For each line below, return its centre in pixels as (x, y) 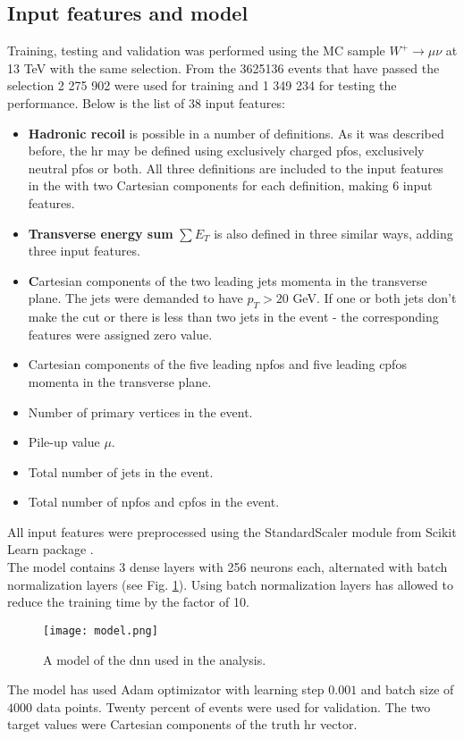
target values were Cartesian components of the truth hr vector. (182, 724)
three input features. (84, 251)
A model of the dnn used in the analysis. (155, 659)
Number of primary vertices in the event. (140, 411)
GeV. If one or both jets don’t (375, 298)
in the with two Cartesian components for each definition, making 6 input (230, 185)
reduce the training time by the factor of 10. (128, 602)
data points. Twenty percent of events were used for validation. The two (233, 706)
